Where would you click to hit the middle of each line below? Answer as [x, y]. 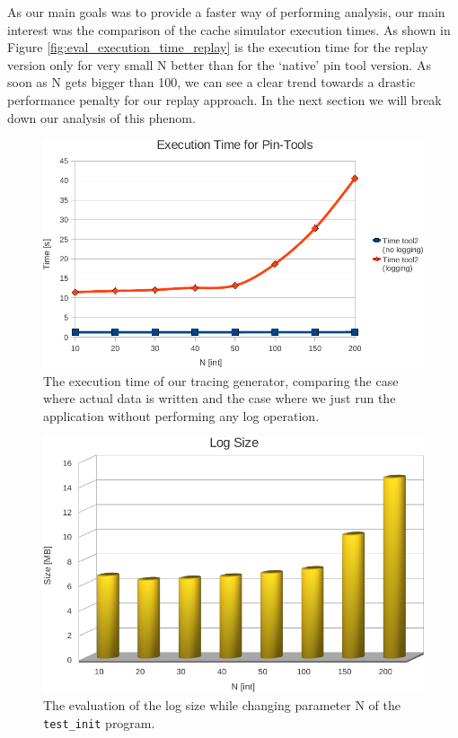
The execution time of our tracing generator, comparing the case [221, 380]
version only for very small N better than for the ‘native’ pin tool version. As [219, 64]
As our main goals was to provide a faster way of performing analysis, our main [226, 12]
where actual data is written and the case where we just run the [220, 398]
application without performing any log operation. [181, 415]
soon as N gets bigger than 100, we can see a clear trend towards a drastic [211, 82]
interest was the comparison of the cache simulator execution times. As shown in [229, 29]
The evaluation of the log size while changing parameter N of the [222, 705]
